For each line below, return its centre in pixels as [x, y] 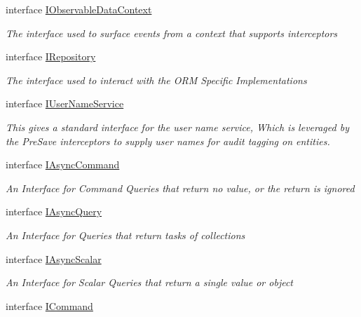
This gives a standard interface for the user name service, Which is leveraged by [177, 127]
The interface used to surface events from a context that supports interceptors [172, 33]
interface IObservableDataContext [79, 9]
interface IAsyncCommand [63, 164]
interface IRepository [51, 56]
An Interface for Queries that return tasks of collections [125, 235]
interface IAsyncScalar [54, 258]
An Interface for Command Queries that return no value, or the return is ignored [180, 188]
